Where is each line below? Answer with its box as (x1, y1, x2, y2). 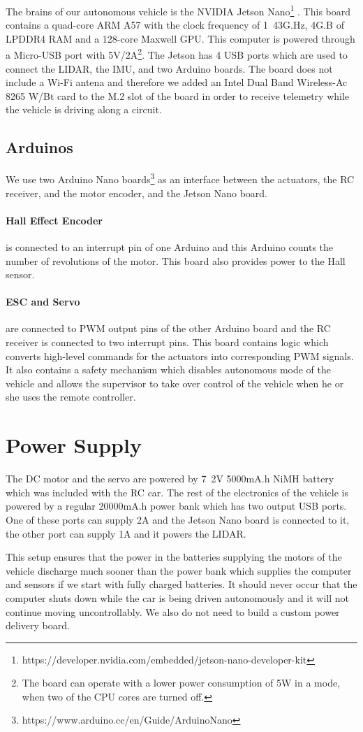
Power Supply (6, 431, 142, 459)
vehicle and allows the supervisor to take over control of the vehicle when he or (6, 375, 344, 390)
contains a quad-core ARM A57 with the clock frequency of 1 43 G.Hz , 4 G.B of (6, 17, 344, 32)
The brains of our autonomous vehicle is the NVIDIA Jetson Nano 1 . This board (6, 2, 351, 18)
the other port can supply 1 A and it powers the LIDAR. (6, 526, 246, 540)
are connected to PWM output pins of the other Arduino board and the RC (6, 321, 331, 336)
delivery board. (6, 618, 70, 633)
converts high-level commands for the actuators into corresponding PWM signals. (6, 348, 354, 363)
